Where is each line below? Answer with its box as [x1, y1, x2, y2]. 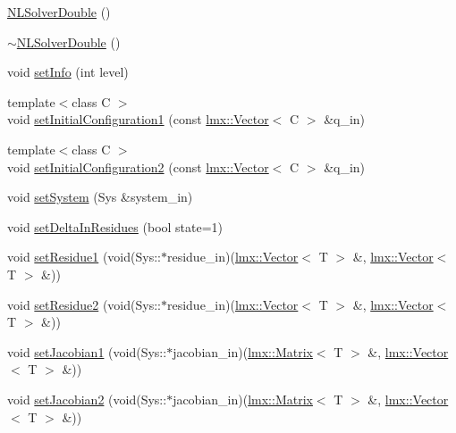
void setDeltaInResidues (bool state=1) [7, 217, 224, 236]
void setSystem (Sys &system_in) [7, 187, 193, 206]
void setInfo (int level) [7, 62, 129, 81]
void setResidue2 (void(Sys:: [7, 295, 161, 313]
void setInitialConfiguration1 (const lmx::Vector [7, 110, 269, 129]
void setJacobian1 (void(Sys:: [7, 342, 167, 361]
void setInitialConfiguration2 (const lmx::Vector [7, 157, 269, 176]
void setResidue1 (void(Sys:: [7, 247, 161, 266]
